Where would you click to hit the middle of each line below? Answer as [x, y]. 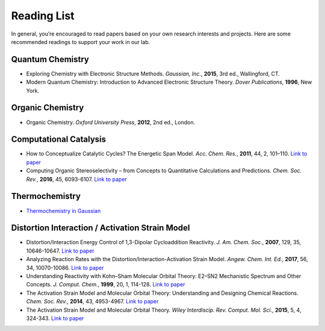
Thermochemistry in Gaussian [63, 210]
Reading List [43, 16]
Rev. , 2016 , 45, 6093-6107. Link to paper [77, 179]
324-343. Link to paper [55, 318]
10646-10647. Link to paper [60, 251]
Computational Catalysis [59, 140]
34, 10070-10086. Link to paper [65, 268]
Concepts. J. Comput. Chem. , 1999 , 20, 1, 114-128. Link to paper [106, 285]
